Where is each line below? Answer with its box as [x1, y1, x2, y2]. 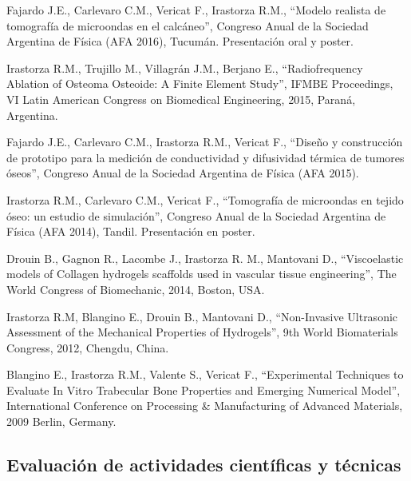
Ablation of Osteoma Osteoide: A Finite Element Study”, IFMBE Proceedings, [6, 75, 393, 92]
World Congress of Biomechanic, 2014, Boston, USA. [6, 280, 265, 297]
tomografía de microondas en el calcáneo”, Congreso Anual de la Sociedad [6, 17, 369, 34]
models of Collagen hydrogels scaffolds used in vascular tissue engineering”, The [6, 265, 397, 282]
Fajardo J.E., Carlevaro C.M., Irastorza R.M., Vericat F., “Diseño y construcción [6, 133, 403, 150]
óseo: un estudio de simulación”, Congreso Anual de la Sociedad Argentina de [6, 207, 386, 224]
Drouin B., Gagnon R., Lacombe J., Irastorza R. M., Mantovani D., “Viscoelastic [6, 249, 404, 266]
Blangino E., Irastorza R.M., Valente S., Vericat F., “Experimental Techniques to [6, 366, 404, 383]
